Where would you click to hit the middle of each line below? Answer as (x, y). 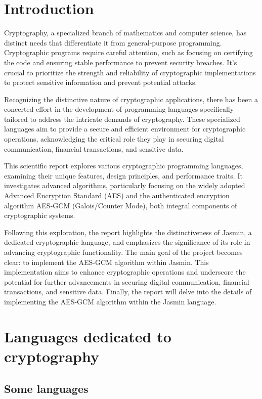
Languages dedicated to (88, 336)
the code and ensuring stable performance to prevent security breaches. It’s (121, 62)
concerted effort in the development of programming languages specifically (119, 109)
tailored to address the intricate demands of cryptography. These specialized (122, 119)
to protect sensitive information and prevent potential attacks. (101, 82)
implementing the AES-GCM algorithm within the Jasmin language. (110, 301)
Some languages (46, 388)
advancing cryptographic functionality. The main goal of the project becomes (123, 252)
